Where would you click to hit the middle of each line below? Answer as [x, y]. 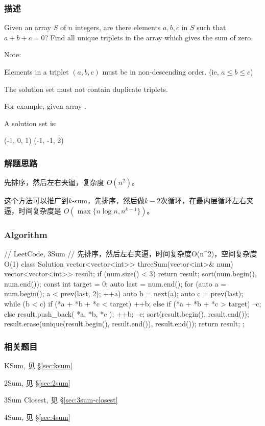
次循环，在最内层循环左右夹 [207, 200]
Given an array [28, 27]
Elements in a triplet [37, 72]
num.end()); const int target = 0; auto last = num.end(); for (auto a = [115, 283]
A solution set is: [31, 123]
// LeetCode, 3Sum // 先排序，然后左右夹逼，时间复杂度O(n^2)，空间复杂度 [131, 253]
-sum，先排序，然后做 [108, 200]
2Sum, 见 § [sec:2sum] [37, 382]
